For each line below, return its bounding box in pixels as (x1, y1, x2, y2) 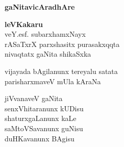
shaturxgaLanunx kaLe (5, 113, 77, 124)
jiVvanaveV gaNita (5, 93, 63, 104)
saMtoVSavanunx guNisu (5, 122, 83, 133)
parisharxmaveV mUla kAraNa (5, 76, 101, 86)
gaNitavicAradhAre (5, 2, 75, 12)
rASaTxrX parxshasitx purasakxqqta (5, 38, 120, 49)
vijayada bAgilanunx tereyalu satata (5, 65, 118, 76)
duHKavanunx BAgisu (5, 133, 75, 143)
